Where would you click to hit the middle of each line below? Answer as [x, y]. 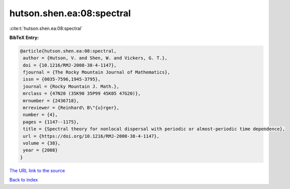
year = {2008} [40, 150]
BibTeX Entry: [24, 37]
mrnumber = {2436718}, [51, 101]
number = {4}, [40, 115]
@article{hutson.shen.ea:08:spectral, [68, 51]
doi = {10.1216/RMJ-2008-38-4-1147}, [70, 65]
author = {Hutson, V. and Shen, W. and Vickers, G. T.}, [95, 58]
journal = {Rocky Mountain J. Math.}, [71, 86]
